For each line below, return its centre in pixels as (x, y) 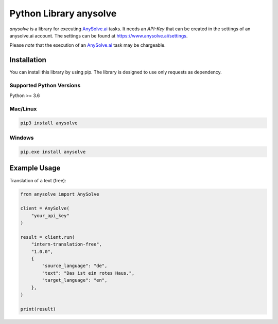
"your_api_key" (50, 215)
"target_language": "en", (75, 280)
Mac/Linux (23, 109)
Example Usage (35, 168)
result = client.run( (48, 237)
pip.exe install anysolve (53, 152)
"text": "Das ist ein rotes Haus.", (88, 273)
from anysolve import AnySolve (60, 194)
